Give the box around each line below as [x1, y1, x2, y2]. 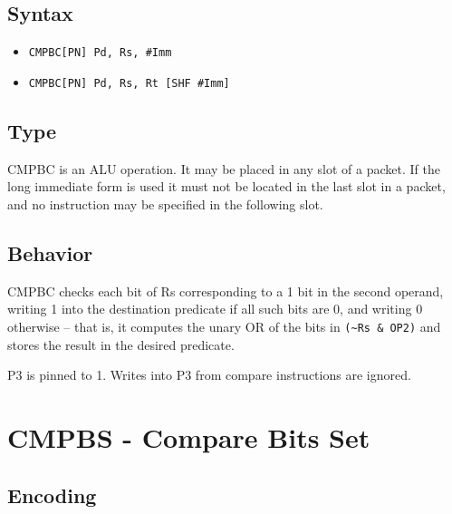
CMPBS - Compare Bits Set [7, 418, 370, 455]
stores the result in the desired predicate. [7, 335, 235, 354]
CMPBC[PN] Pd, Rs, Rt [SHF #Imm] [28, 76, 230, 90]
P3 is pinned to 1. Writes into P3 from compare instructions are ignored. [7, 365, 411, 384]
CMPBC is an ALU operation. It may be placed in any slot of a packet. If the [7, 159, 440, 178]
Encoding [7, 480, 97, 509]
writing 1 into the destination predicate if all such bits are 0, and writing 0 [7, 299, 423, 318]
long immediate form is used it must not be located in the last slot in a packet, [7, 177, 446, 196]
